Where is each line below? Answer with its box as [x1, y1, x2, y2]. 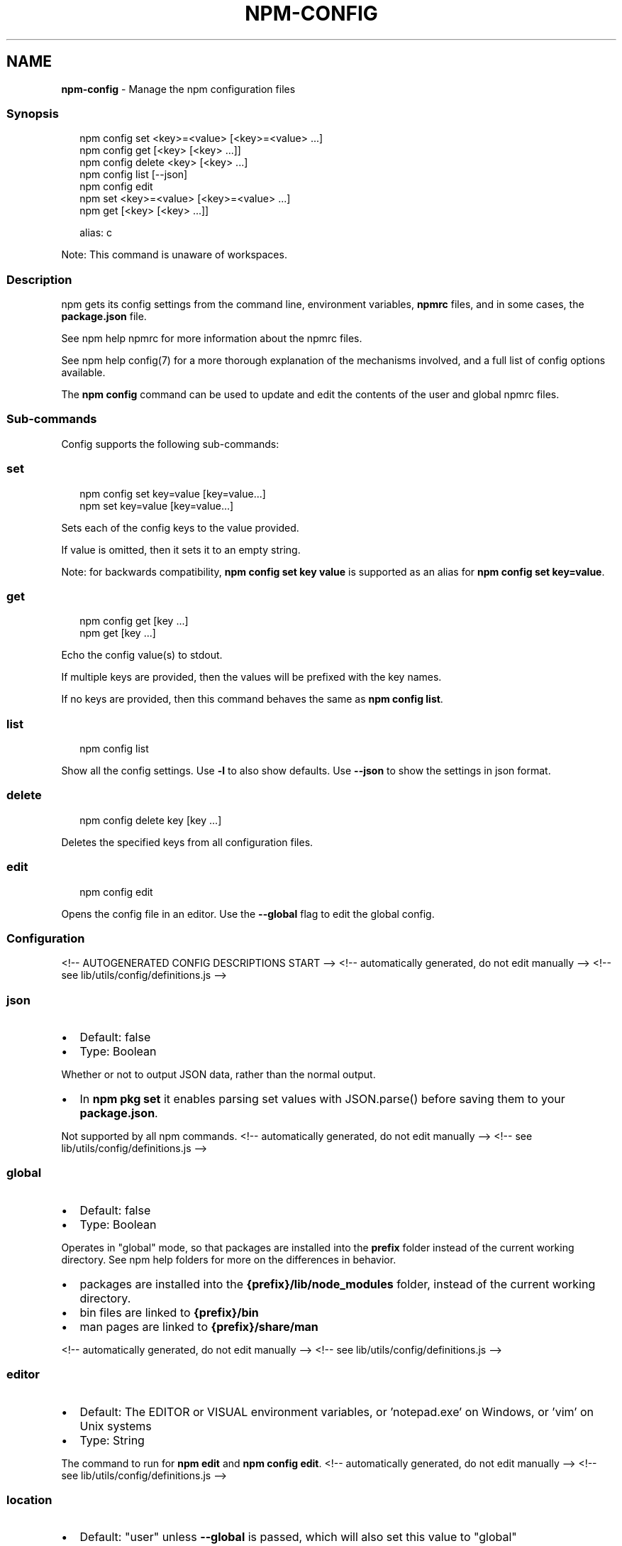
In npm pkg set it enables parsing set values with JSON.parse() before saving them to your [79, 1092, 565, 1107]
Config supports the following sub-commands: [61, 437, 279, 450]
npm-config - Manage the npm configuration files [61, 82, 296, 95]
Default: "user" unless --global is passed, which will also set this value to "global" [79, 1530, 517, 1545]
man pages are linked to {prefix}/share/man [79, 1319, 318, 1334]
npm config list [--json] [79, 168, 188, 181]
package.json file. [61, 310, 147, 323]
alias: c [79, 226, 113, 239]
